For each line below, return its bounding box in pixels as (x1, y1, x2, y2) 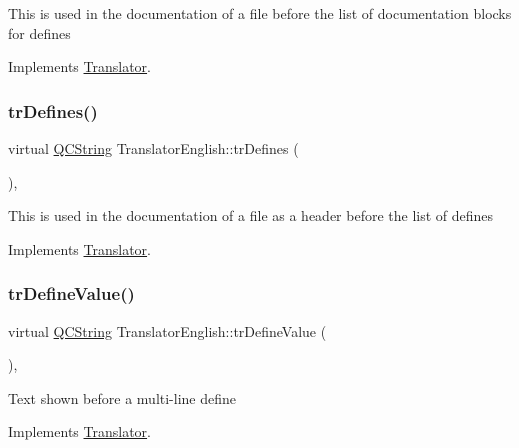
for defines (8, 22, 71, 43)
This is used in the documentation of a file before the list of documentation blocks (8, 3, 512, 23)
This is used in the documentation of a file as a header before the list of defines (8, 205, 494, 226)
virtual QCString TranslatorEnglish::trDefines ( (8, 138, 299, 158)
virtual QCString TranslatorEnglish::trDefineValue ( (8, 320, 327, 341)
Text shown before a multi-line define (8, 387, 237, 408)
